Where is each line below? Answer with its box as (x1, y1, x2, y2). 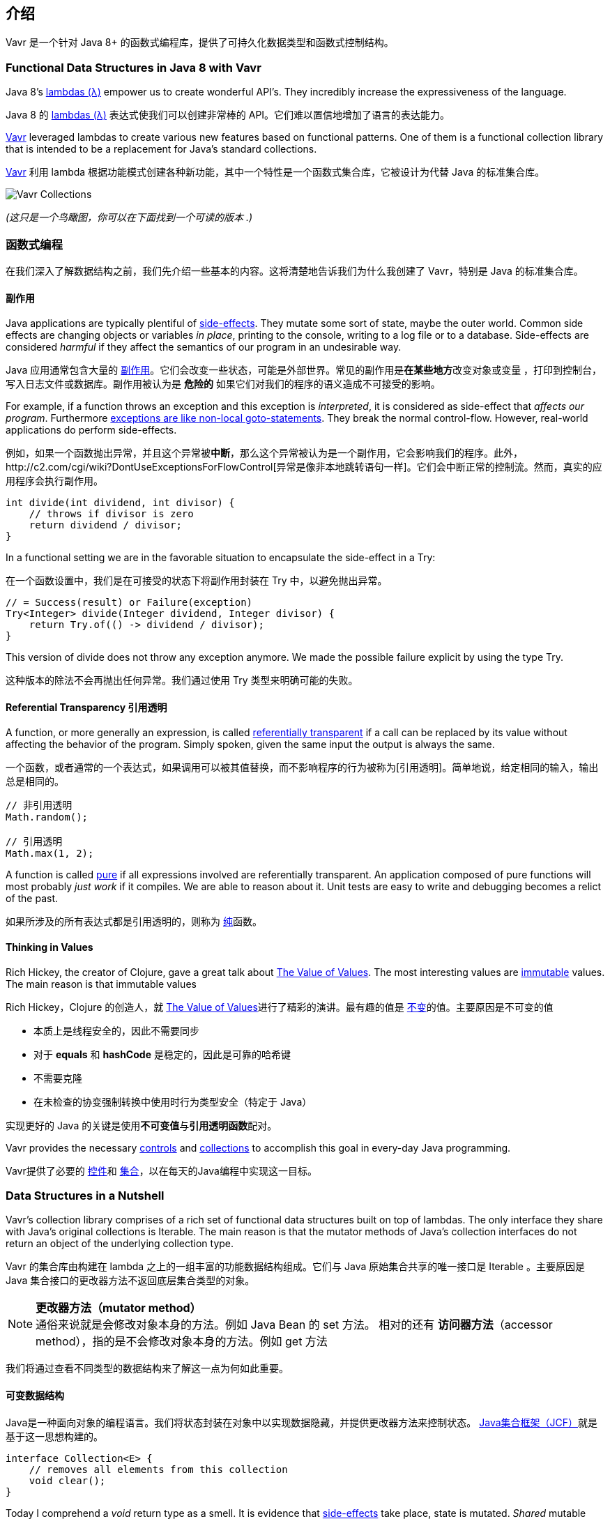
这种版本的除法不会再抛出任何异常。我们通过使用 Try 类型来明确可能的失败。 (6, 674, 358, 687)
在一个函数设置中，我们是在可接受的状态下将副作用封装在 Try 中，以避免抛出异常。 (6, 574, 388, 587)
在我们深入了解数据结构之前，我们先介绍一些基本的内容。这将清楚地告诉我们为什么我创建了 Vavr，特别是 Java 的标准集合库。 (6, 264, 584, 277)
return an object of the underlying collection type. (6, 1237, 234, 1250)
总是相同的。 (6, 775, 64, 788)
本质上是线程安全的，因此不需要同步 (33, 1024, 199, 1037)
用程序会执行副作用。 (6, 475, 103, 487)
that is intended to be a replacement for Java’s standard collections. (6, 143, 317, 155)
